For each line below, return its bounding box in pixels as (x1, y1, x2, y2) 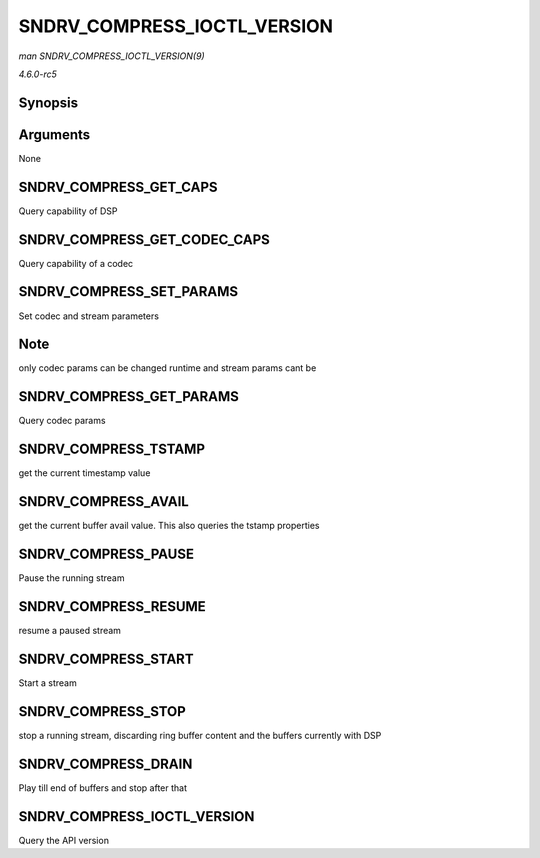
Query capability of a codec (18, 257, 134, 269)
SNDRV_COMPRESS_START (18, 650, 194, 667)
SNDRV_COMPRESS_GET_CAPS (18, 178, 219, 195)
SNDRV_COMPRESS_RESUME (18, 598, 207, 615)
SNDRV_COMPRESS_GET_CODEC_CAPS (18, 231, 270, 248)
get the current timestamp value (18, 467, 151, 479)
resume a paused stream (18, 625, 122, 637)
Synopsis (18, 94, 79, 111)
